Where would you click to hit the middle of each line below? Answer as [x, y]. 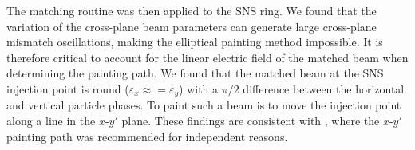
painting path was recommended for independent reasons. [147, 136]
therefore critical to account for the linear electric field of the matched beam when [207, 57]
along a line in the [51, 121]
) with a [199, 88]
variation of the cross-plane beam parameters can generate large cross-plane [192, 26]
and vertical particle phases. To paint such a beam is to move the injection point [204, 105]
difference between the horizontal [324, 88]
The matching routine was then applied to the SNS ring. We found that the [192, 10]
